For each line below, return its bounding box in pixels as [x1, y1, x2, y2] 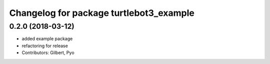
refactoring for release [21, 43, 68, 49]
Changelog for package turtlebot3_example [9, 7, 194, 18]
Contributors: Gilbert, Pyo [21, 50, 74, 56]
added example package [21, 36, 73, 42]
